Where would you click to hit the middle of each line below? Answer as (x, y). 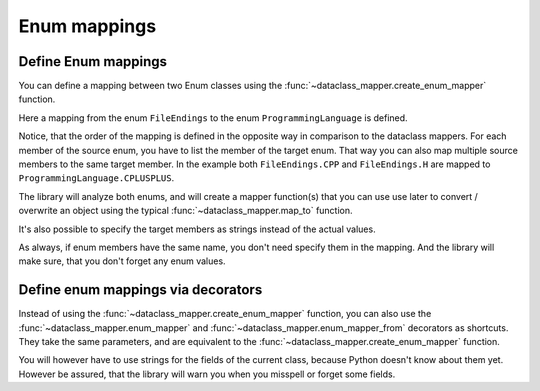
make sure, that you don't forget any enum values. (122, 261)
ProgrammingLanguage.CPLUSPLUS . (96, 178)
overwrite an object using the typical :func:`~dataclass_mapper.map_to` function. (186, 211)
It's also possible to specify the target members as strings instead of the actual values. (197, 229)
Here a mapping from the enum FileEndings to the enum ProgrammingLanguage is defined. (213, 117)
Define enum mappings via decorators (140, 290)
